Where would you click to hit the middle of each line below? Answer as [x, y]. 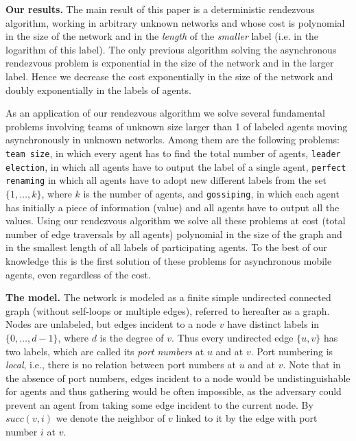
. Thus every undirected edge [233, 337]
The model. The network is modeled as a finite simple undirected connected [168, 297]
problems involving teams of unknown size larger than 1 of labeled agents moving [177, 126]
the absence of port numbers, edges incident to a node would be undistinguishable [178, 378]
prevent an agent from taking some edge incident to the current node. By [159, 404]
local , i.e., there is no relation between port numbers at [121, 365]
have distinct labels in [273, 324]
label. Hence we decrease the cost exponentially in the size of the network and [169, 76]
